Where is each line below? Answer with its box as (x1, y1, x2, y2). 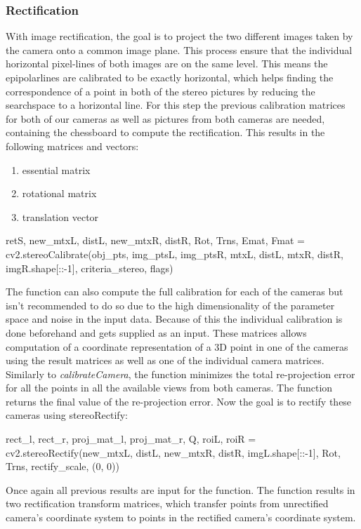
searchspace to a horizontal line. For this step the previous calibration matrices (6, 98, 346, 112)
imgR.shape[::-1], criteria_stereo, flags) (6, 260, 173, 275)
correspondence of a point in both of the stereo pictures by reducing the (6, 83, 315, 98)
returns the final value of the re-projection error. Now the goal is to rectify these (6, 394, 352, 408)
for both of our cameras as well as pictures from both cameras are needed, (6, 111, 325, 126)
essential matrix (22, 162, 91, 177)
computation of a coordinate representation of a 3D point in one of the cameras (6, 339, 348, 354)
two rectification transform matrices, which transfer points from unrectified (6, 496, 329, 511)
